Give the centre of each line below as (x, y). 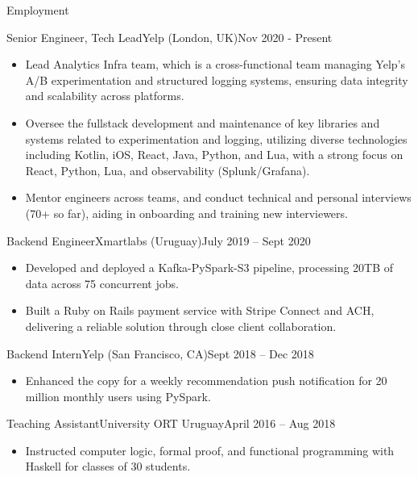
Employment (38, 10)
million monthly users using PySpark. (118, 396)
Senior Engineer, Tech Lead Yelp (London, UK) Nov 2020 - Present (170, 37)
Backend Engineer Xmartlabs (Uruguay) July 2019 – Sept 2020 (159, 240)
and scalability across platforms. (105, 96)
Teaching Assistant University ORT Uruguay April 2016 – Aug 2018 (171, 423)
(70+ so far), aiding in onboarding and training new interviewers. (186, 213)
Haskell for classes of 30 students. (108, 466)
